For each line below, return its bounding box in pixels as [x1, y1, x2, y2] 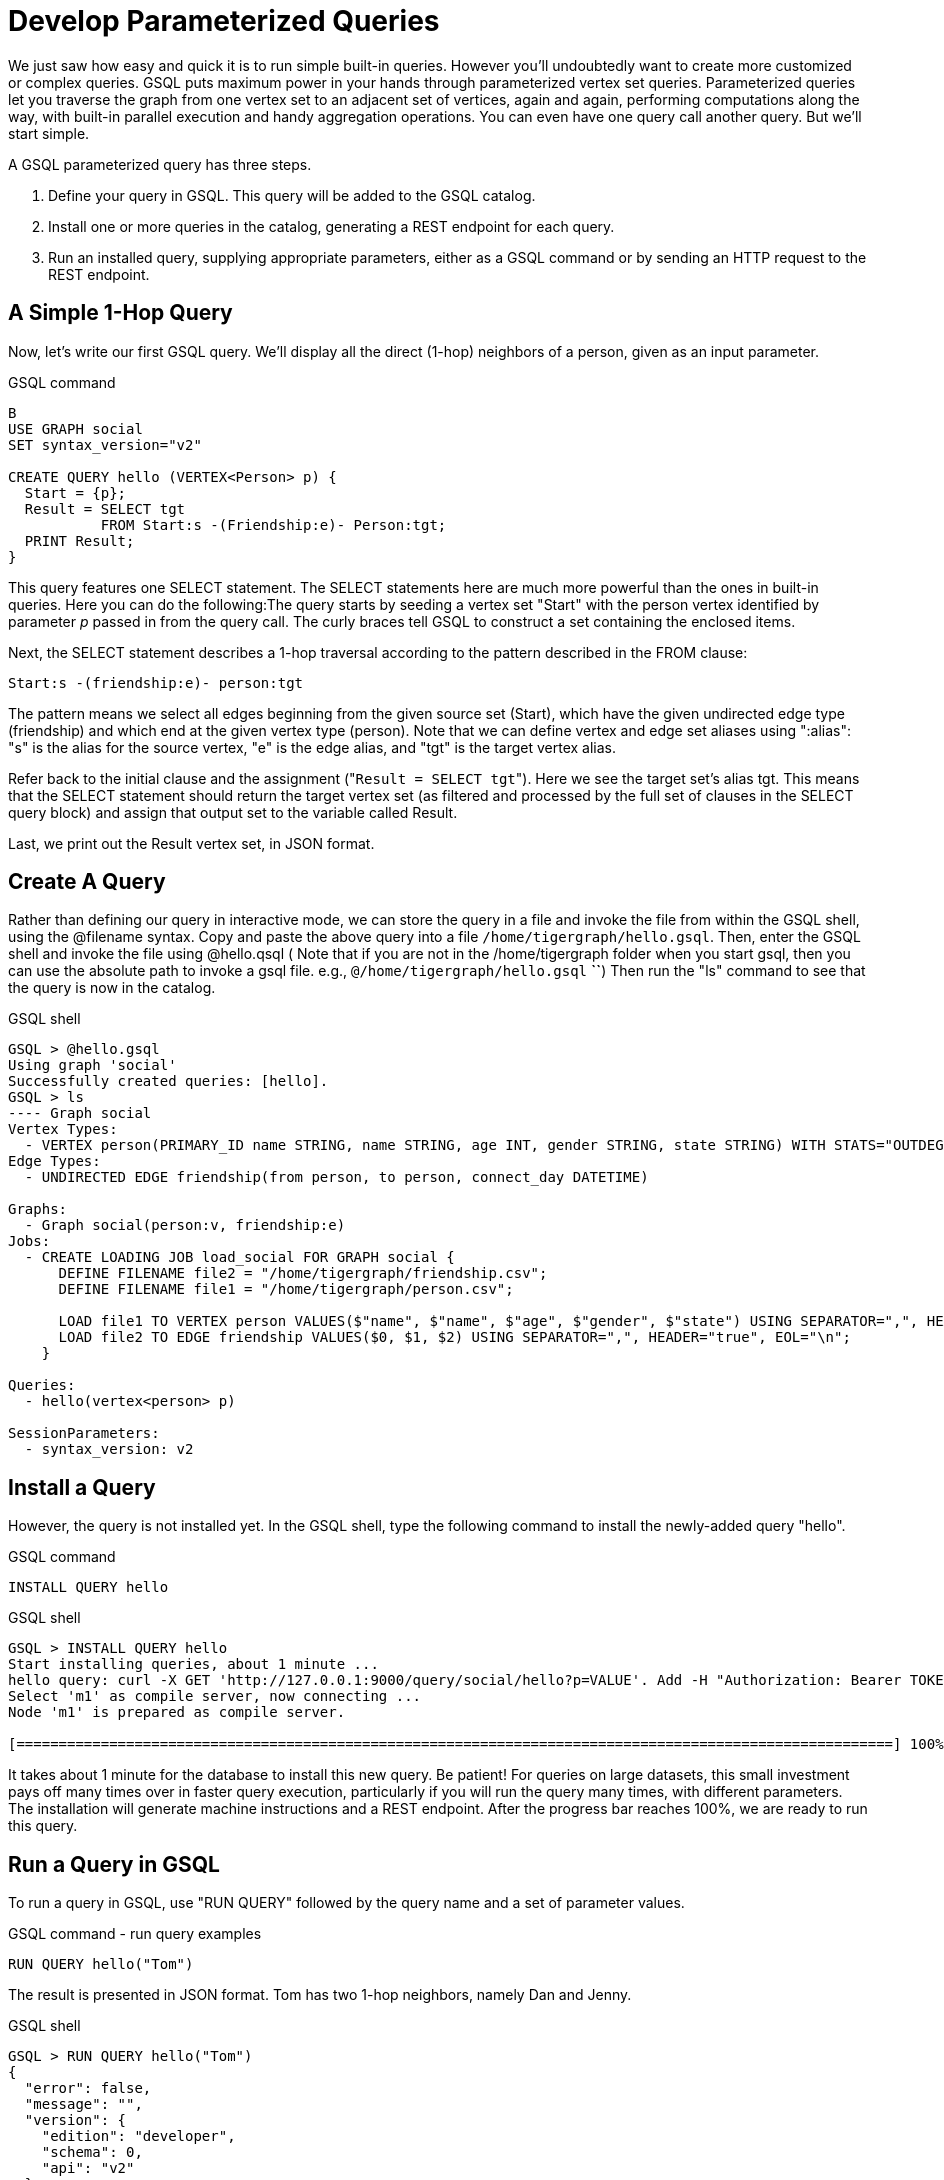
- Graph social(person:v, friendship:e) [24, 1217, 346, 1234]
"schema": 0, [41, 2144, 143, 2161]
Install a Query [8, 1474, 156, 1500]
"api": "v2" [41, 2160, 135, 2177]
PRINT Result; [24, 532, 135, 549]
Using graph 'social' [8, 1057, 177, 1074]
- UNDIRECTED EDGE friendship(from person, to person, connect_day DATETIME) [24, 1169, 649, 1186]
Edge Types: [8, 1153, 101, 1170]
